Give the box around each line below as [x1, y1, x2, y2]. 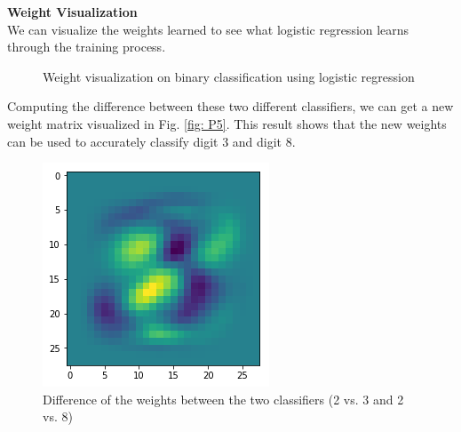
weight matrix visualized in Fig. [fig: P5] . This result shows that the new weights [7, 114, 447, 132]
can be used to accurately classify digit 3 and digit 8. [7, 132, 296, 150]
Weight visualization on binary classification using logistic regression [43, 67, 415, 85]
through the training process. [7, 37, 166, 56]
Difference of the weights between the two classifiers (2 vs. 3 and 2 [43, 389, 404, 408]
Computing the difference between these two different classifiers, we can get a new [7, 97, 454, 116]
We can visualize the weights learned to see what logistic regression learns [7, 20, 409, 38]
